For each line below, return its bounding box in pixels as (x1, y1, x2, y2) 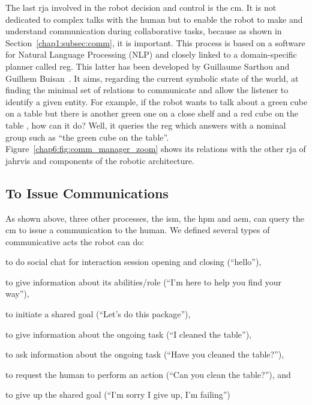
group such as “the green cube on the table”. (5, 130, 169, 143)
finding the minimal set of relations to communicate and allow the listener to (5, 84, 289, 96)
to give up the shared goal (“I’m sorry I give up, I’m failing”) (5, 388, 230, 401)
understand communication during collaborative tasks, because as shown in (5, 25, 282, 37)
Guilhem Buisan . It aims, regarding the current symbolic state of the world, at (5, 72, 299, 84)
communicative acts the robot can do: (5, 235, 145, 248)
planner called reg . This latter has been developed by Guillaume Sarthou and (5, 59, 290, 72)
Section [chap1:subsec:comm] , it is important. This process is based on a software (5, 36, 305, 49)
